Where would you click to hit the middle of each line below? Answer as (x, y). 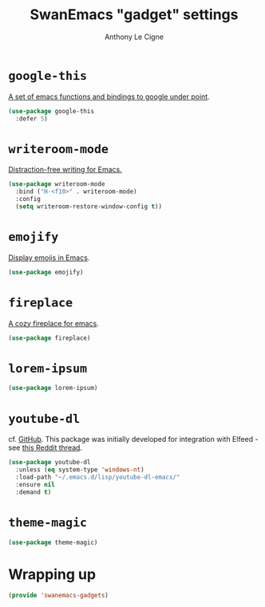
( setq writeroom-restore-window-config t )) (89, 207)
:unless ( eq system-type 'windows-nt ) (80, 470)
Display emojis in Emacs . (49, 258)
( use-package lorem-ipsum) (53, 388)
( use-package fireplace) (49, 338)
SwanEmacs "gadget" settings (134, 15)
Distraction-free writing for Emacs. (65, 170)
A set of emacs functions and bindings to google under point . (109, 97)
